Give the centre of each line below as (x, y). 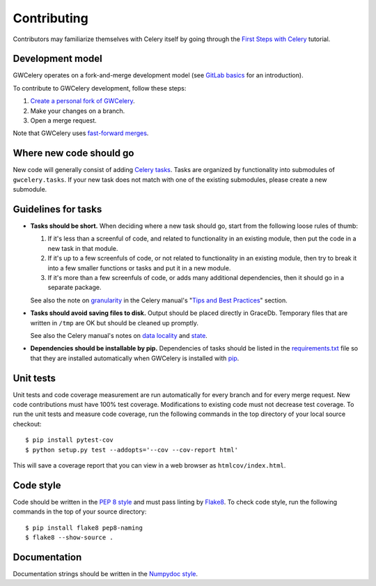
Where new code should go (73, 153)
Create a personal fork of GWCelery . (83, 101)
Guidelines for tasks (57, 209)
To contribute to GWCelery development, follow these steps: (100, 88)
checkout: (27, 424)
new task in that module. (83, 248)
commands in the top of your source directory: (80, 511)
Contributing (50, 18)
